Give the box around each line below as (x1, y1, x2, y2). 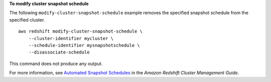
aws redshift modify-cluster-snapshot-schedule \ (18, 28, 143, 34)
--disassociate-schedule (28, 49, 90, 55)
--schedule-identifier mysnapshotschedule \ (28, 42, 140, 48)
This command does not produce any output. (9, 60, 103, 66)
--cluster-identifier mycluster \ (28, 35, 114, 41)
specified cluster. (9, 16, 45, 22)
